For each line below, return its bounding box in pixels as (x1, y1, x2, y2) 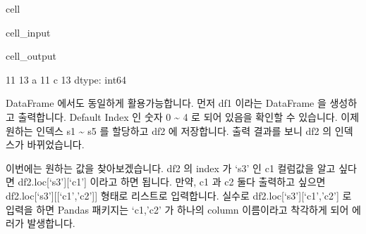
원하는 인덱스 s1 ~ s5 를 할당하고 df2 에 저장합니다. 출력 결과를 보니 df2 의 (6, 123, 332, 138)
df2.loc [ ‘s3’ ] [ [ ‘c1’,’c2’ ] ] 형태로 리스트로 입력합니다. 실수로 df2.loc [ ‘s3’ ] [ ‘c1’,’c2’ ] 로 (6, 188, 352, 202)
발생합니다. (27, 216, 75, 230)
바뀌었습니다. (27, 137, 85, 152)
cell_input (6, 25, 51, 39)
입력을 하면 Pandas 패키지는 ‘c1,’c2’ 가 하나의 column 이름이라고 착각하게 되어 (6, 202, 349, 216)
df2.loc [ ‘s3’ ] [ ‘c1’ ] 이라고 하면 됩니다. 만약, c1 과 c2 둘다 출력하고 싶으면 (18, 174, 326, 189)
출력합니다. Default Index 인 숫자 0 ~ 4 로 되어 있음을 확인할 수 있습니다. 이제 (18, 109, 360, 124)
